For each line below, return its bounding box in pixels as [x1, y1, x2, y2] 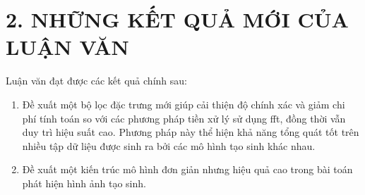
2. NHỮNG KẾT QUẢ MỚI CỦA [6, 5, 349, 34]
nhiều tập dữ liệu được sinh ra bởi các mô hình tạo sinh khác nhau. [22, 138, 316, 153]
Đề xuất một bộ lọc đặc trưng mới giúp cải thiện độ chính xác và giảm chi [22, 96, 345, 111]
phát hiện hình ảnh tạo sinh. [22, 175, 146, 190]
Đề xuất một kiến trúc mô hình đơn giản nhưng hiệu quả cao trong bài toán [22, 162, 353, 177]
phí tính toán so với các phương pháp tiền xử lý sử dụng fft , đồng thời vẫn [22, 111, 346, 125]
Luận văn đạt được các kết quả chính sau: [6, 73, 187, 88]
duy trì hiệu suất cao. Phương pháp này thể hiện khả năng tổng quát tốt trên [22, 125, 359, 139]
